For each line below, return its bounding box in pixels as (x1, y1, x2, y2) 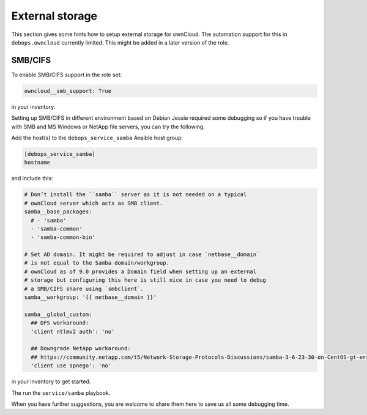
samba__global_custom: (24, 310, 92, 318)
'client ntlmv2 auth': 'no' (31, 328, 115, 335)
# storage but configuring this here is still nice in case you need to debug (24, 277, 266, 284)
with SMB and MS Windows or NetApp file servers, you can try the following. (11, 123, 205, 130)
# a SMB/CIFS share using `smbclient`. (24, 285, 144, 292)
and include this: (11, 175, 53, 182)
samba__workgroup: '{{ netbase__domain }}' (24, 294, 157, 301)
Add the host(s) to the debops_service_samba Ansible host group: (11, 134, 183, 141)
